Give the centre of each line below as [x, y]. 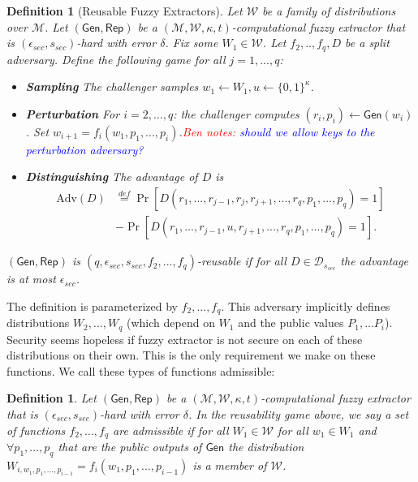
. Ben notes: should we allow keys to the [277, 131]
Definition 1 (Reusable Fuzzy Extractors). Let [125, 11]
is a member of [230, 465]
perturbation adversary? [84, 149]
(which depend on [171, 323]
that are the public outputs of [130, 446]
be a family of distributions [329, 11]
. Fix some [192, 43]
